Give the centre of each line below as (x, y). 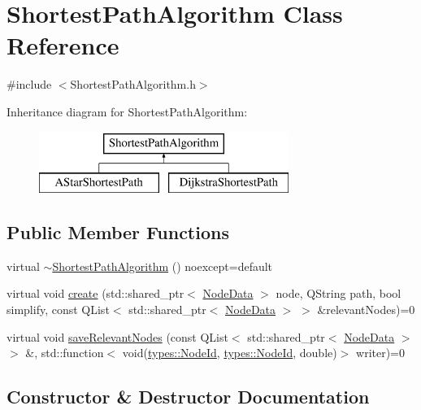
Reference (63, 45)
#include (29, 84)
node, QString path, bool (339, 293)
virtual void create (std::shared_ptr (95, 293)
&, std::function (65, 353)
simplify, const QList (58, 310)
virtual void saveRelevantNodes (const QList (117, 336)
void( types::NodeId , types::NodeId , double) (230, 353)
